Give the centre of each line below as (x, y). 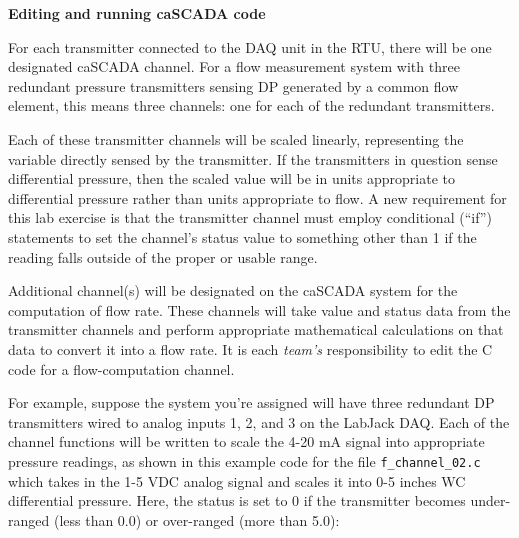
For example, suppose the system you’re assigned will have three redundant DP (251, 402)
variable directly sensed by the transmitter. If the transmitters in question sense (253, 158)
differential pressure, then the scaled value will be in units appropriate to (231, 178)
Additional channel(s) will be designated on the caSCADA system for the (233, 290)
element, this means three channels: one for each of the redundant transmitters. (251, 105)
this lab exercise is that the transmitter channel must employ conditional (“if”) (250, 217)
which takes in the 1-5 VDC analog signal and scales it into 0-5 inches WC (237, 480)
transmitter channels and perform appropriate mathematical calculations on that (256, 329)
